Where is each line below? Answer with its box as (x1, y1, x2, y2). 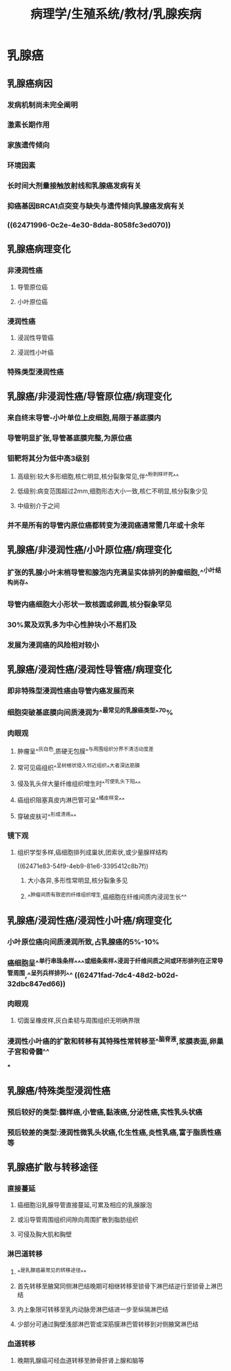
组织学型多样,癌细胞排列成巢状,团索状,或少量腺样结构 (17, 848, 168, 856)
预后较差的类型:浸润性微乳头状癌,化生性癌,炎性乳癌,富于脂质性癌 (7, 1128, 222, 1137)
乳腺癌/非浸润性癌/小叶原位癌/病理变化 (7, 544, 172, 556)
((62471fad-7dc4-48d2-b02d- (74, 971, 179, 980)
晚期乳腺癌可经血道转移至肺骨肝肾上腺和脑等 (17, 1356, 145, 1364)
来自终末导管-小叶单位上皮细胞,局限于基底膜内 (7, 413, 161, 422)
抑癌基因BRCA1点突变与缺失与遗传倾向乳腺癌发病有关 (7, 201, 185, 211)
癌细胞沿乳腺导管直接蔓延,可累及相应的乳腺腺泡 (17, 1201, 152, 1209)
